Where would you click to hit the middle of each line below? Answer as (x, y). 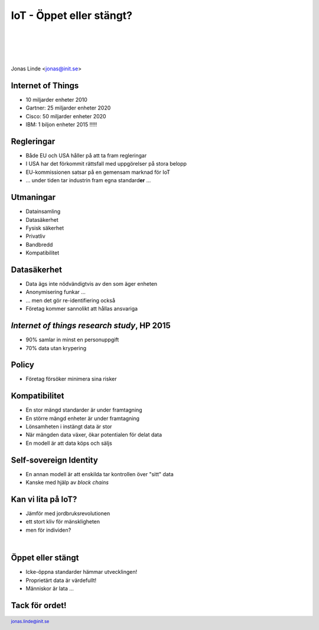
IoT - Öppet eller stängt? (72, 15)
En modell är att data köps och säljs (69, 443)
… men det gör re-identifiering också (70, 300)
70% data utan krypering (56, 348)
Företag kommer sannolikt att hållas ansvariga (82, 309)
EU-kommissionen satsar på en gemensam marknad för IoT (98, 172)
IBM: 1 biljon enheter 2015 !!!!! (61, 125)
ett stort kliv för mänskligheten (63, 522)
